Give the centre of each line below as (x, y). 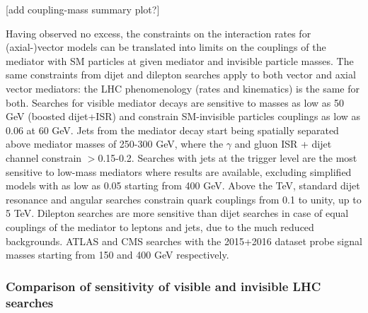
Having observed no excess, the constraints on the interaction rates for (159, 33)
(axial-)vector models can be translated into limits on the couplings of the (166, 47)
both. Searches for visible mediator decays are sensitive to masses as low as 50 (175, 102)
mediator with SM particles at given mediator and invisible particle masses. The (180, 60)
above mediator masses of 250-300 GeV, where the (115, 144)
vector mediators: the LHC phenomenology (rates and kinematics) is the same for (183, 88)
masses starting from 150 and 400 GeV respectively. (117, 255)
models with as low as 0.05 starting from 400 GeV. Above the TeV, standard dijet (183, 185)
